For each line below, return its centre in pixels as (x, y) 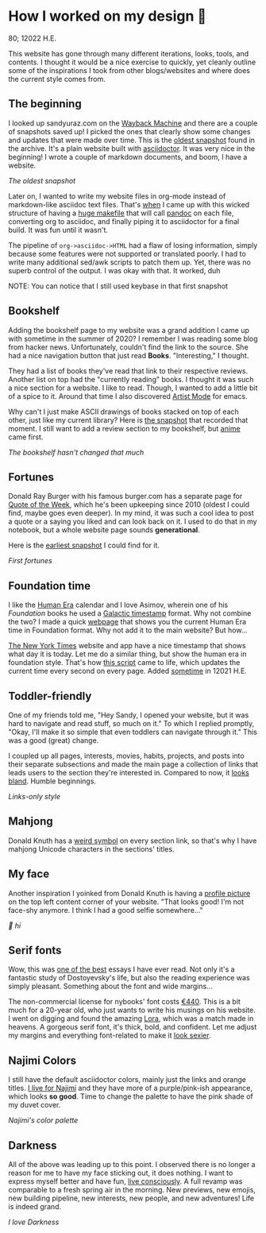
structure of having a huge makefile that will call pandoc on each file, (121, 213)
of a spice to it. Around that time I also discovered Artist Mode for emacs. (128, 396)
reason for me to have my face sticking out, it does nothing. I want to (121, 1173)
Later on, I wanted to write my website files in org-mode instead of (117, 196)
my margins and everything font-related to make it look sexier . (110, 1035)
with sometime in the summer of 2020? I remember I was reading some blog (133, 338)
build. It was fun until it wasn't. (58, 230)
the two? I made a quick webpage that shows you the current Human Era (127, 622)
